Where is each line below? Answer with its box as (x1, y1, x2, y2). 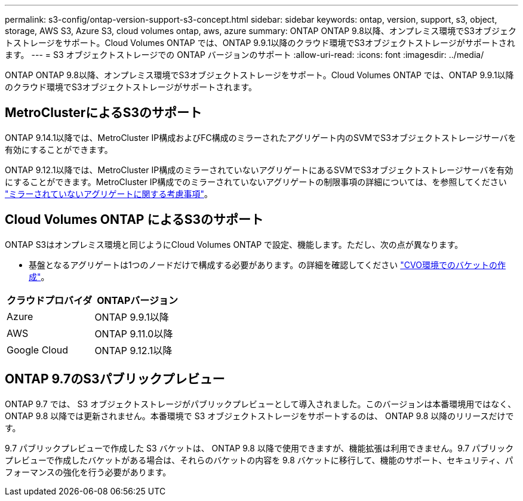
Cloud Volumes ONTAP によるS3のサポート (5, 212, 264, 228)
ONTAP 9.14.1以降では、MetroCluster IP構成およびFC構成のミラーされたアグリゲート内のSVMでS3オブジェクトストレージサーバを (5, 132, 516, 143)
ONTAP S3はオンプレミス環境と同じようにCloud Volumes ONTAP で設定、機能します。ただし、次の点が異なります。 (5, 239, 463, 250)
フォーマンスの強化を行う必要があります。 (5, 466, 171, 477)
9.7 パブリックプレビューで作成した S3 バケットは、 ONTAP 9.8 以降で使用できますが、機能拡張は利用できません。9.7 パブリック (5, 442, 514, 453)
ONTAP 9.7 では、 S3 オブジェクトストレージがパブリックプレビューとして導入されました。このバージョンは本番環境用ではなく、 (5, 398, 516, 409)
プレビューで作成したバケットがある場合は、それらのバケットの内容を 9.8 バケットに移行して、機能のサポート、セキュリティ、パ (5, 454, 513, 465)
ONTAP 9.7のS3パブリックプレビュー (5, 371, 225, 387)
